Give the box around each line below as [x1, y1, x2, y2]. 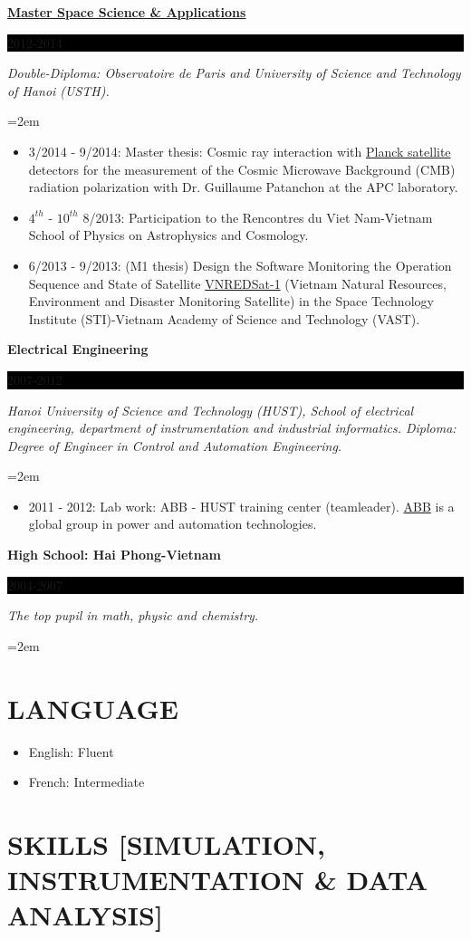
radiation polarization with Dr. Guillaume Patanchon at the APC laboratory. [28, 177, 458, 196]
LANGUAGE [7, 689, 178, 726]
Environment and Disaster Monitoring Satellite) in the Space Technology [28, 292, 434, 311]
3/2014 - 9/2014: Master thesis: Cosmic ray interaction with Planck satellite [28, 141, 451, 160]
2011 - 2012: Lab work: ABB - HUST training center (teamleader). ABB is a [28, 496, 455, 515]
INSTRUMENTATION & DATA [7, 861, 428, 898]
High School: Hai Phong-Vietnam [7, 545, 221, 564]
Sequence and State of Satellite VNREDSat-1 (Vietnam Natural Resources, [28, 273, 447, 292]
